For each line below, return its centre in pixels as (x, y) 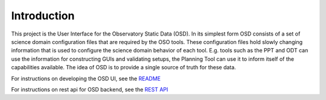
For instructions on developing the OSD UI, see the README (86, 78)
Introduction (43, 16)
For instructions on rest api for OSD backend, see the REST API (90, 89)
